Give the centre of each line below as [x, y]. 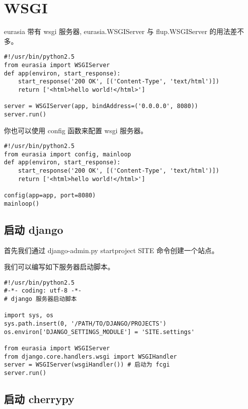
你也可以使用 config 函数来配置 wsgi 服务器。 [76, 130]
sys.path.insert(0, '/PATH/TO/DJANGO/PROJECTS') [85, 324]
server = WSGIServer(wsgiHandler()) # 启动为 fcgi [87, 365]
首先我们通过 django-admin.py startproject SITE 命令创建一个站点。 [111, 250]
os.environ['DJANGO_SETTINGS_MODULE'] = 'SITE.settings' [99, 332]
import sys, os [29, 316]
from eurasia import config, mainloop [68, 154]
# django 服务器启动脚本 [40, 299]
